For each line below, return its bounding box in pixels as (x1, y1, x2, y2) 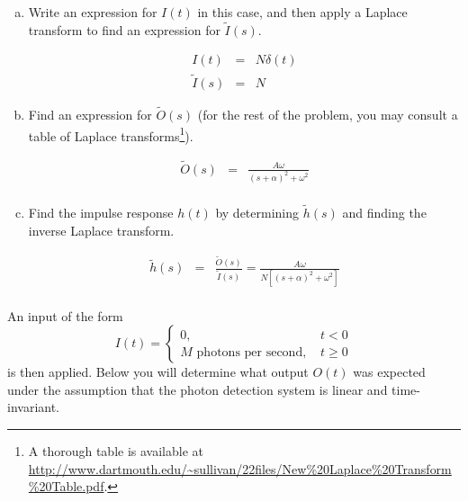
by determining (215, 203, 300, 222)
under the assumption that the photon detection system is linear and (7, 380, 388, 398)
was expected (353, 362, 426, 381)
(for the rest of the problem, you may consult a (197, 104, 458, 123)
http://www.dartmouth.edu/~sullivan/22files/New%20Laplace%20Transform (28, 459, 452, 478)
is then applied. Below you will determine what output (7, 362, 309, 381)
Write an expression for (28, 3, 157, 21)
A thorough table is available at (28, 442, 203, 460)
